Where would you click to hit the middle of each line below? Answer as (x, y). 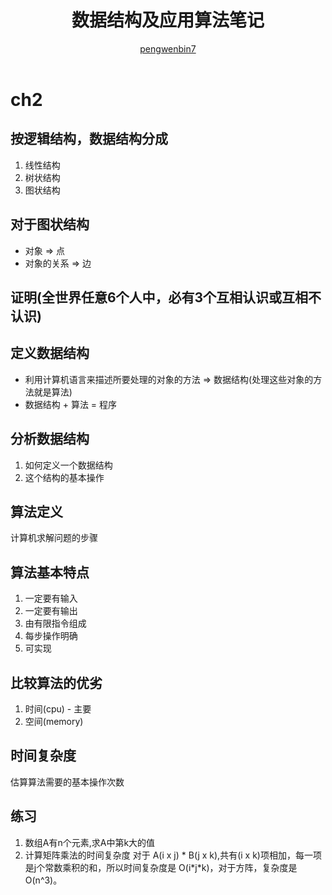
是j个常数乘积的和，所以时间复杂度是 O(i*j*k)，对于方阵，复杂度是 (161, 867)
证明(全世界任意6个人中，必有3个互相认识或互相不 (166, 297)
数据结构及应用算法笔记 (168, 20)
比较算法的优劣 (56, 682)
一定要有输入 (51, 598)
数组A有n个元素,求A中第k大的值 (90, 842)
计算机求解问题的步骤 (54, 538)
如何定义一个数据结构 (68, 465)
